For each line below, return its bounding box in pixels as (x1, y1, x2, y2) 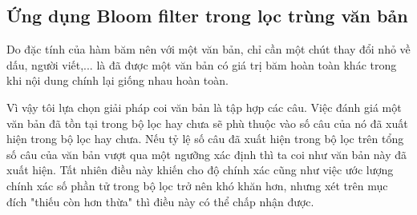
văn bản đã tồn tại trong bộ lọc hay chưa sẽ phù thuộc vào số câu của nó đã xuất (6, 114, 408, 131)
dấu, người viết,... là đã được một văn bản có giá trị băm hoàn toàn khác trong (6, 56, 397, 73)
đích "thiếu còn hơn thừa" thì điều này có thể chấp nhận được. (6, 193, 314, 209)
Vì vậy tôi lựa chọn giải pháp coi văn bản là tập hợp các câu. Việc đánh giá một (6, 98, 402, 115)
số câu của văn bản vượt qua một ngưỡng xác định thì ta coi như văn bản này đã (6, 145, 407, 162)
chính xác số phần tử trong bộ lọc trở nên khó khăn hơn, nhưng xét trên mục (6, 177, 388, 193)
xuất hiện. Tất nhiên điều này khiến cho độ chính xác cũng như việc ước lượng (6, 161, 394, 178)
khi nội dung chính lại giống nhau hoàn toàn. (6, 72, 229, 89)
